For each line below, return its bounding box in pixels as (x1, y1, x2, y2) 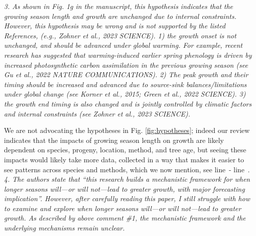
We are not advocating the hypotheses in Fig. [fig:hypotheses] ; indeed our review (4, 125, 250, 135)
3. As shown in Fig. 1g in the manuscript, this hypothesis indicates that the (4, 1, 233, 11)
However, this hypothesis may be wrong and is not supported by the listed (4, 20, 226, 31)
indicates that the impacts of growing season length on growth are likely (4, 134, 224, 145)
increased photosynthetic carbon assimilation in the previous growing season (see (4, 59, 248, 70)
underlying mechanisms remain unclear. (4, 223, 125, 233)
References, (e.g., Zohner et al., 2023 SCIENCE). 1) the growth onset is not (4, 30, 237, 40)
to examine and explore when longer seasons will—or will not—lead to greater (4, 203, 241, 213)
